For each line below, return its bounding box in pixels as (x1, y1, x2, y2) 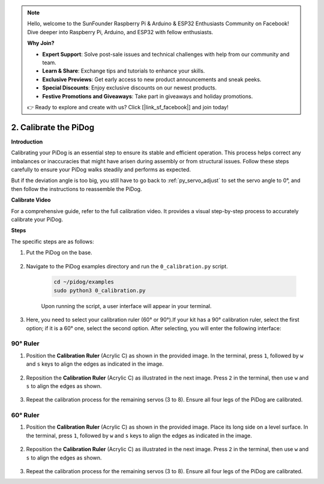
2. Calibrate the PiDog (11, 122, 95, 132)
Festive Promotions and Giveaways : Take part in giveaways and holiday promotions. (42, 92, 253, 100)
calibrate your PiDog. (11, 216, 63, 223)
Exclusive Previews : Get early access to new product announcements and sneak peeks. (42, 76, 262, 83)
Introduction (11, 138, 43, 145)
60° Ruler (11, 411, 40, 420)
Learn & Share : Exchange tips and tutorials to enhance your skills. (42, 67, 205, 74)
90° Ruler (11, 339, 40, 348)
